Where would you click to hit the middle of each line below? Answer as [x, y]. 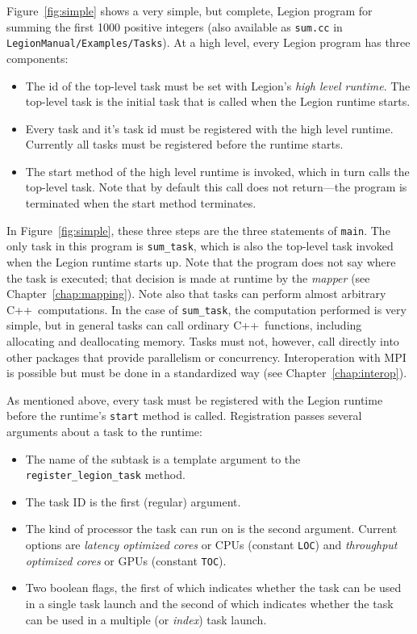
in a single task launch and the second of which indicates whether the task [209, 603]
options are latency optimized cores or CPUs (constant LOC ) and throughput [211, 545]
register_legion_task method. [105, 474]
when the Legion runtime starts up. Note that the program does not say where [201, 261]
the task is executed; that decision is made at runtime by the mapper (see [188, 277]
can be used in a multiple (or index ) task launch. [146, 619]
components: [38, 58]
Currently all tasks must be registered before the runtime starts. [184, 144]
